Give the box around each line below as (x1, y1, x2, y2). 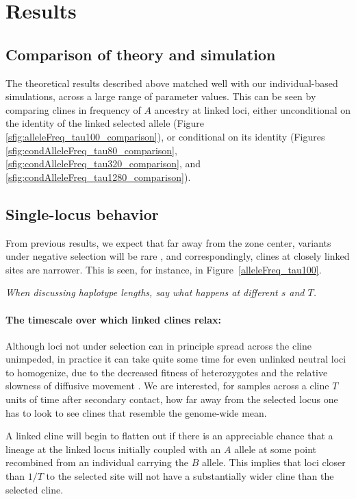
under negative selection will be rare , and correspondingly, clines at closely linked (5, 249, 350, 263)
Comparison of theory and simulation (5, 43, 276, 64)
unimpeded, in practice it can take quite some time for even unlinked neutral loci (5, 352, 346, 366)
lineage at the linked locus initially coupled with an (5, 441, 221, 456)
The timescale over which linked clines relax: (5, 312, 222, 326)
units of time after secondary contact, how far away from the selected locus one (5, 392, 338, 406)
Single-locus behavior (5, 203, 159, 224)
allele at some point (234, 441, 317, 456)
